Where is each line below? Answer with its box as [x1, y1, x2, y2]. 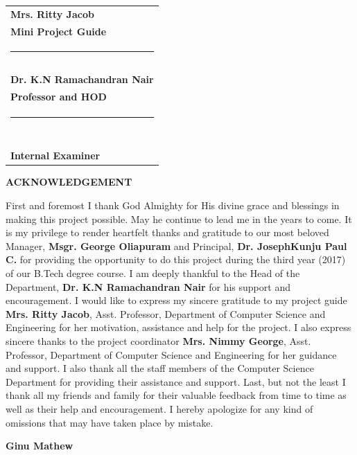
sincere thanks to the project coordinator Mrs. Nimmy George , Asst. [6, 334, 311, 348]
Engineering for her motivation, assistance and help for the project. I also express [6, 320, 351, 334]
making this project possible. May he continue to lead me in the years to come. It [6, 211, 352, 226]
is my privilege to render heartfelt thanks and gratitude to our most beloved [6, 225, 329, 240]
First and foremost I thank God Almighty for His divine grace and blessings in [6, 198, 340, 213]
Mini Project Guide [10, 24, 107, 38]
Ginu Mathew [6, 438, 73, 453]
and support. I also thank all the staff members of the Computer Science [6, 361, 314, 375]
